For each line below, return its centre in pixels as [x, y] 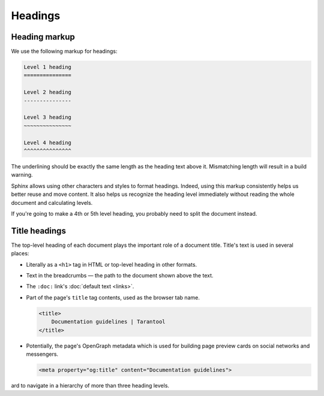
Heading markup [43, 37]
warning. [22, 175]
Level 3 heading [48, 117]
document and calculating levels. [52, 202]
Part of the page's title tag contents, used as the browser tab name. [113, 297]
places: [20, 253]
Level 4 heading [48, 143]
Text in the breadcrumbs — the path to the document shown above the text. [120, 275]
